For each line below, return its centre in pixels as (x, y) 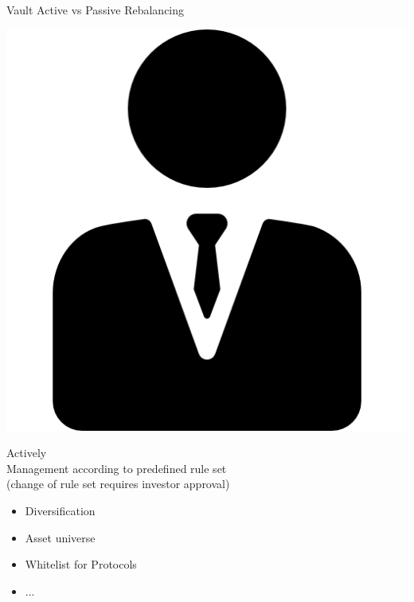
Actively (27, 453)
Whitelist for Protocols (81, 564)
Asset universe (60, 537)
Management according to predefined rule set (117, 468)
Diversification (60, 510)
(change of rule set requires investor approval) (118, 484)
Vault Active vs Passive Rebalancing (96, 10)
